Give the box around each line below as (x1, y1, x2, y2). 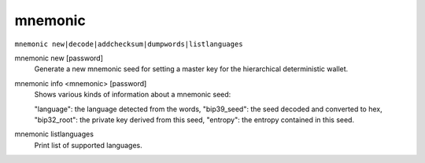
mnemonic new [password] (14, 53, 104, 63)
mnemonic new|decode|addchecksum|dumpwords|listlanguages (14, 39, 243, 49)
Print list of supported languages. (34, 140, 142, 150)
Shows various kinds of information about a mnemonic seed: (34, 90, 231, 100)
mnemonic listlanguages (14, 129, 94, 139)
